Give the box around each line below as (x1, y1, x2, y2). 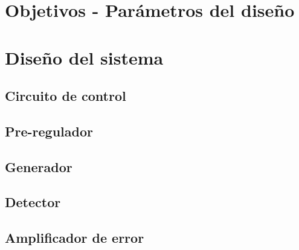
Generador (5, 157, 72, 176)
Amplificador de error (5, 228, 144, 247)
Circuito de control (5, 86, 126, 105)
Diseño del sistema (5, 45, 164, 69)
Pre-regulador (5, 121, 93, 140)
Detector (5, 193, 61, 211)
